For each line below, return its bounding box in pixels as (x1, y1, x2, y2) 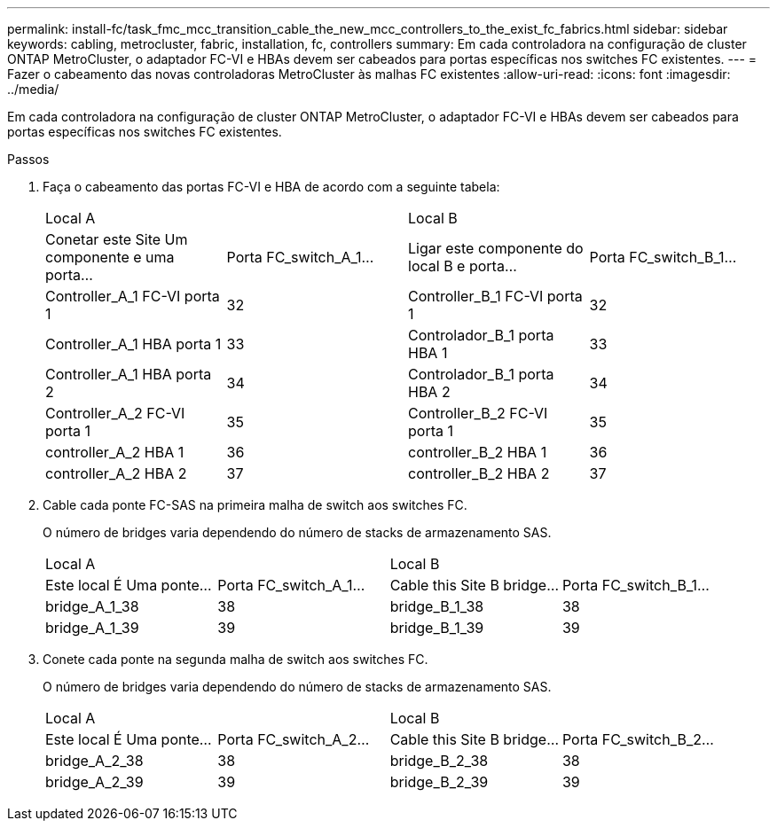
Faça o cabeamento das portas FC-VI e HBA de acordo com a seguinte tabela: (43, 179, 500, 194)
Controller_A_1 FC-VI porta (45, 287, 220, 305)
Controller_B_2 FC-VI (408, 404, 548, 422)
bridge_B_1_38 (389, 598, 484, 615)
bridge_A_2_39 (45, 773, 144, 791)
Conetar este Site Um (45, 230, 188, 248)
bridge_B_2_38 (389, 752, 489, 769)
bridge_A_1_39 (45, 619, 139, 637)
